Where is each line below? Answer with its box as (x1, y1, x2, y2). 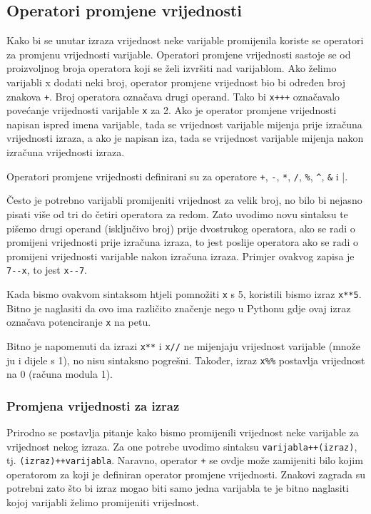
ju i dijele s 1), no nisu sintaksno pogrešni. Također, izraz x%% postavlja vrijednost (6, 352, 365, 367)
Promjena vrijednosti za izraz (6, 396, 180, 414)
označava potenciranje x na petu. (6, 314, 151, 329)
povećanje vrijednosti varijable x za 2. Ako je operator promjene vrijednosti (6, 103, 337, 118)
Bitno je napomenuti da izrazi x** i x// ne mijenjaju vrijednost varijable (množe (6, 338, 361, 353)
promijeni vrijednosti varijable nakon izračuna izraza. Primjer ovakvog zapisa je (6, 248, 355, 263)
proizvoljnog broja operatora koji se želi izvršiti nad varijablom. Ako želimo (6, 61, 337, 76)
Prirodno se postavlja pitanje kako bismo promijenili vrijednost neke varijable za (6, 424, 359, 439)
